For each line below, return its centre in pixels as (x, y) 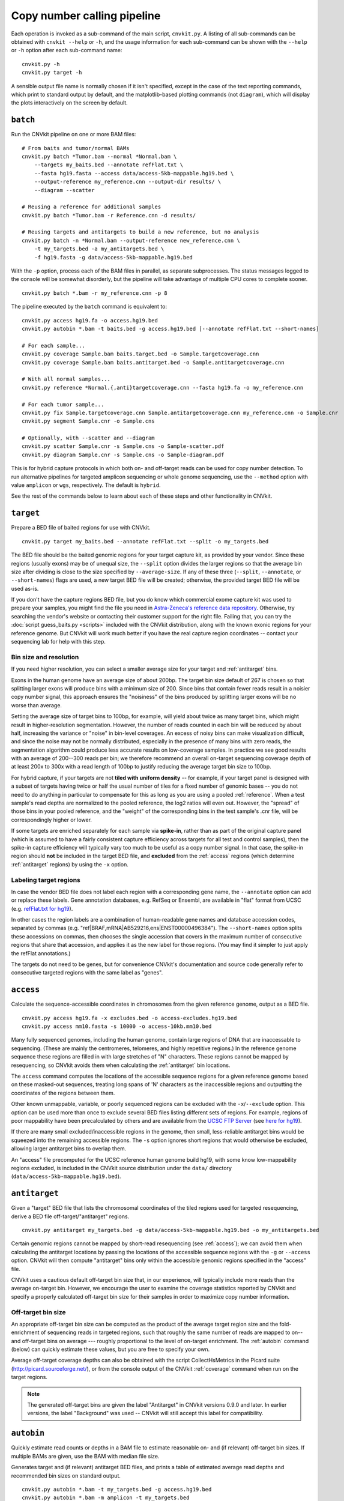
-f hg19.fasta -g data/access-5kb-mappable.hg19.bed (113, 257)
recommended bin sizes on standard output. (66, 1475)
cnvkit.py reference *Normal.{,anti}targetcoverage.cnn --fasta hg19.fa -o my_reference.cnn (163, 388)
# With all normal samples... (66, 379)
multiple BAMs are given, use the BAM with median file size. (85, 1456)
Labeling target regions (46, 880)
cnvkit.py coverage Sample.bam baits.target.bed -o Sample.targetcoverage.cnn (140, 354)
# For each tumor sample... (63, 404)
